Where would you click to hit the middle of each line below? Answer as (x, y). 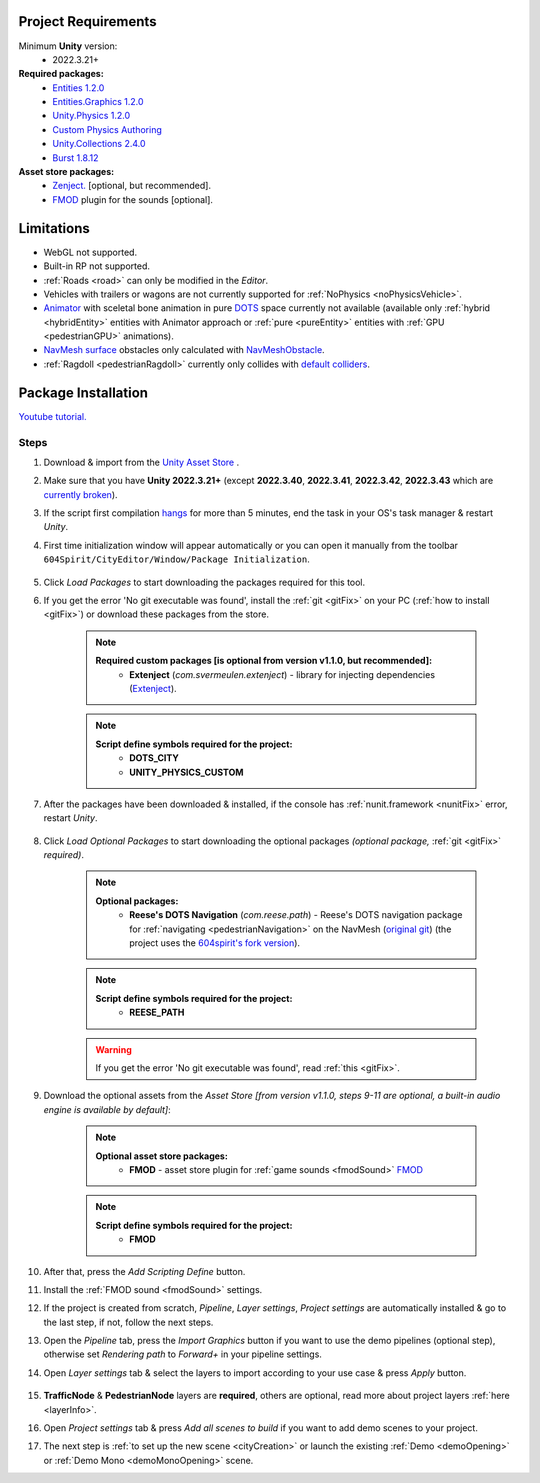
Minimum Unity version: (68, 46)
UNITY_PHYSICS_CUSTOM (186, 772)
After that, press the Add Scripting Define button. (144, 1271)
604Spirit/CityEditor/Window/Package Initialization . (176, 559)
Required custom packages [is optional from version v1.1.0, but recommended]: (264, 661)
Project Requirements (87, 21)
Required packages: (61, 74)
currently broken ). (81, 494)
